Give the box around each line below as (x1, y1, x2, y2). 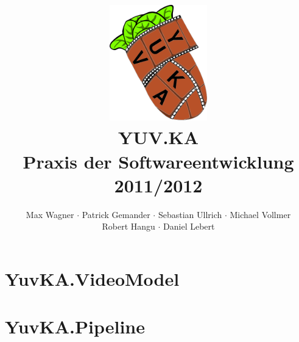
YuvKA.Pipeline (5, 314, 146, 339)
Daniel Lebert (163, 220, 215, 233)
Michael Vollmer (230, 208, 291, 220)
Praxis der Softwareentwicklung (23, 148, 294, 173)
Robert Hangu (102, 220, 155, 233)
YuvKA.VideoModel (5, 266, 180, 291)
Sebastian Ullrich (158, 208, 222, 220)
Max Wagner (26, 208, 74, 220)
